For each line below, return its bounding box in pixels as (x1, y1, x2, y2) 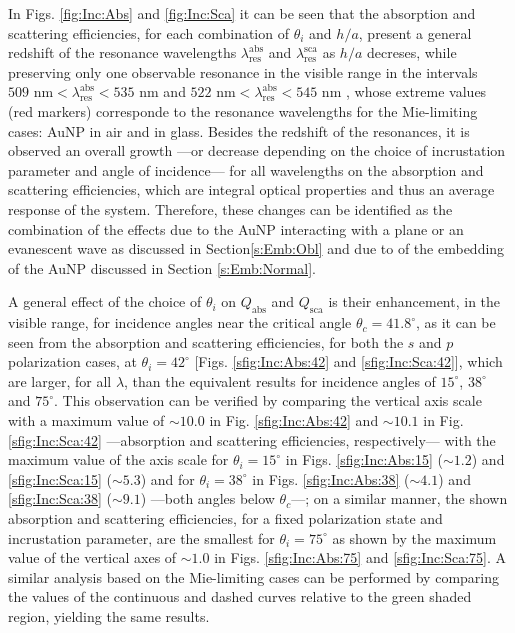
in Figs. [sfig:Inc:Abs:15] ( (285, 449, 444, 470)
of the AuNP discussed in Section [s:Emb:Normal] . (8, 257, 316, 278)
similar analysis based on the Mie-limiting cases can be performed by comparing (8, 566, 499, 587)
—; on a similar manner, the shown (291, 488, 508, 509)
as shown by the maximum (332, 527, 497, 548)
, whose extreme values (345, 81, 487, 102)
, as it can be (415, 312, 496, 333)
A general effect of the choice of (8, 291, 202, 312)
